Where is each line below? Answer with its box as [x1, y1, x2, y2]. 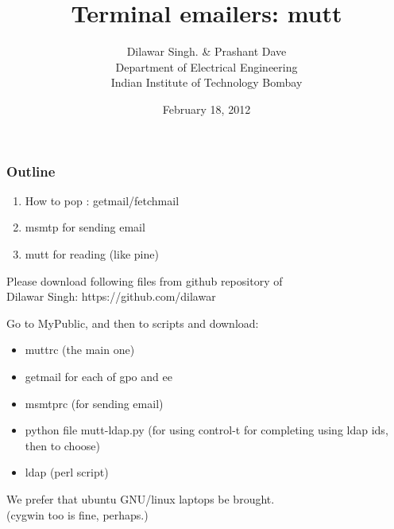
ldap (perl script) [25, 464, 109, 480]
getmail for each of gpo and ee [25, 368, 172, 384]
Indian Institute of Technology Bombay [110, 74, 303, 91]
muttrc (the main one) [25, 341, 135, 358]
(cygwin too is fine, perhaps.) [6, 506, 149, 523]
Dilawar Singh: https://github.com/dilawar [6, 288, 216, 305]
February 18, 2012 [162, 100, 251, 117]
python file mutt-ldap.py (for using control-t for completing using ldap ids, [25, 422, 388, 438]
